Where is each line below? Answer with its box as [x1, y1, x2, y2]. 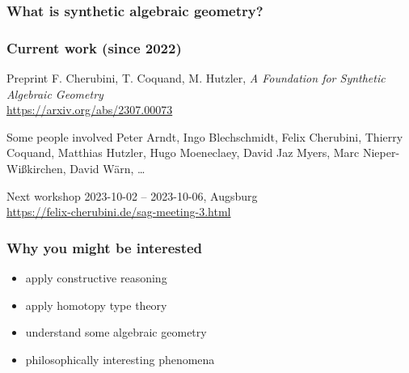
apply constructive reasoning [25, 269, 167, 286]
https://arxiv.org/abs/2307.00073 [6, 101, 173, 118]
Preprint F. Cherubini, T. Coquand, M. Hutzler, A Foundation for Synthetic [6, 70, 386, 87]
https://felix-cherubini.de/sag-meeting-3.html [6, 203, 231, 220]
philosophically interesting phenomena [25, 350, 215, 367]
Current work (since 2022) [6, 37, 182, 57]
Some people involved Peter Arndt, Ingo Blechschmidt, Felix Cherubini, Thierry [6, 128, 403, 145]
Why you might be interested [6, 237, 203, 257]
